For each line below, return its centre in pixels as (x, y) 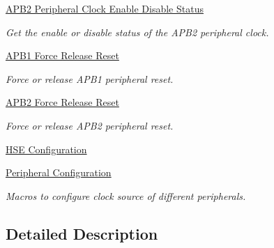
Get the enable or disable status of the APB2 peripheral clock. (137, 32)
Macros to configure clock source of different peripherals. (126, 195)
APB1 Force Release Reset (62, 55)
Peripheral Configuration (59, 172)
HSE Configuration (46, 149)
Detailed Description (82, 233)
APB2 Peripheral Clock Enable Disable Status (105, 8)
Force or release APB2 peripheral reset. (90, 125)
